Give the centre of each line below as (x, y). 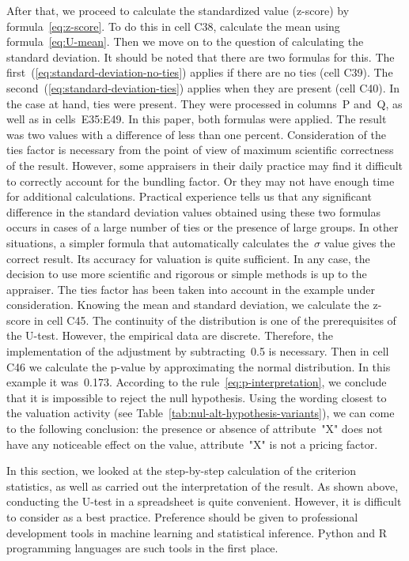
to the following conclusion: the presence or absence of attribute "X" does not (195, 429)
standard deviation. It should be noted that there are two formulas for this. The (201, 56)
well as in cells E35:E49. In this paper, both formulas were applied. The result (197, 119)
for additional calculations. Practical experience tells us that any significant (189, 196)
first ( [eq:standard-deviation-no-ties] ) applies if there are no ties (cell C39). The (200, 72)
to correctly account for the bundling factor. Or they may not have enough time (201, 181)
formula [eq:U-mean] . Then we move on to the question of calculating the (185, 41)
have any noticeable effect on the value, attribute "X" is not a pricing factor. (192, 444)
